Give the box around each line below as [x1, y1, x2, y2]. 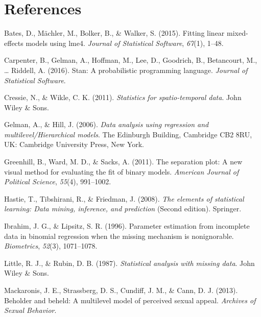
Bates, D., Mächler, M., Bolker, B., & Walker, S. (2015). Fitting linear [4, 28, 225, 38]
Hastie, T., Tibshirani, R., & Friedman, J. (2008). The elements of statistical [4, 193, 244, 204]
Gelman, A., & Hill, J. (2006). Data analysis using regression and [4, 119, 209, 130]
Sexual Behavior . [4, 305, 57, 315]
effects [4, 37, 23, 48]
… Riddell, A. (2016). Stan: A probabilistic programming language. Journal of [4, 64, 248, 75]
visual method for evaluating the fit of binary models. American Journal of [4, 166, 239, 177]
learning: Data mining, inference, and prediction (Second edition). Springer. [4, 203, 242, 214]
